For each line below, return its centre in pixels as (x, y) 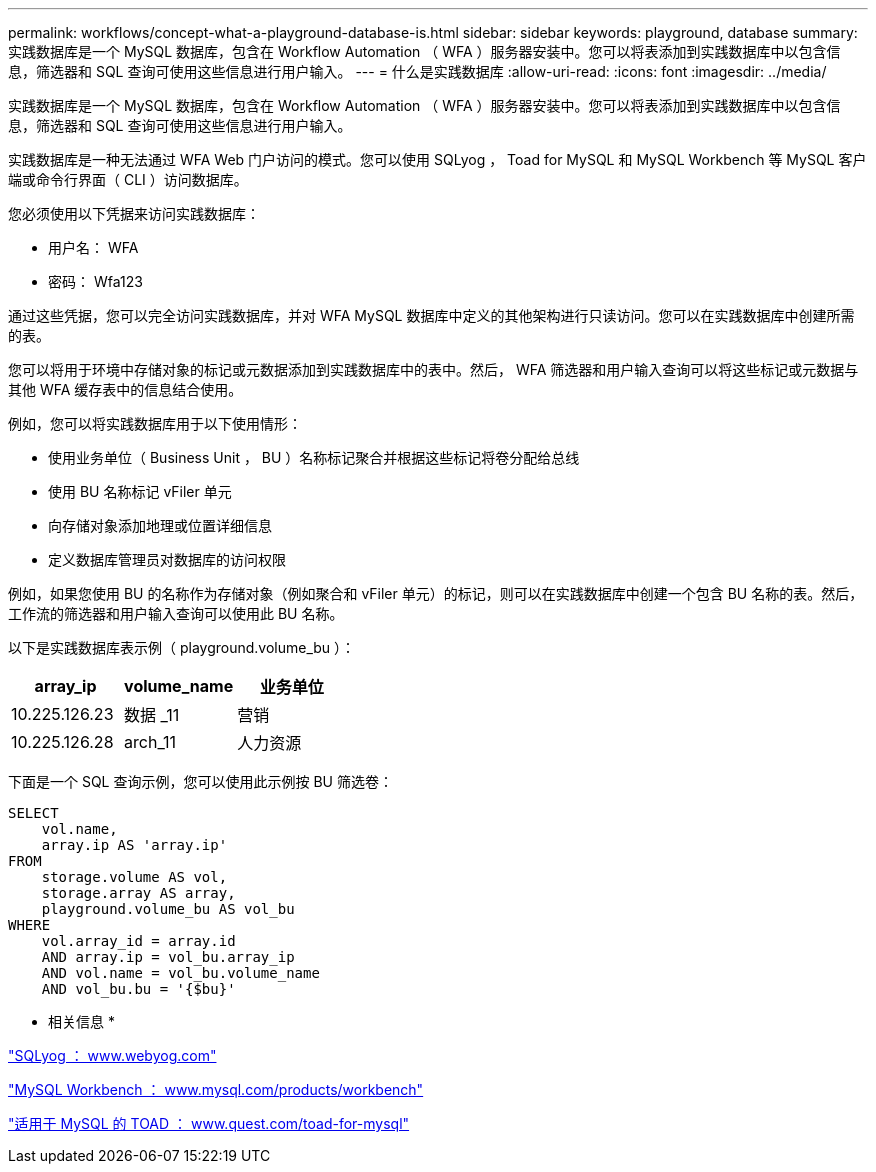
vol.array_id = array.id (138, 941)
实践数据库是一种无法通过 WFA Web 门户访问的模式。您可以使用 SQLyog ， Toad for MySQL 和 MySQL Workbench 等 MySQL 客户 (437, 159)
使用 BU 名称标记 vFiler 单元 (140, 491)
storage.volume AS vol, (134, 877)
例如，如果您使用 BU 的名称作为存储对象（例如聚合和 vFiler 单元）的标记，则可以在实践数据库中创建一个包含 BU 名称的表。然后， (436, 593)
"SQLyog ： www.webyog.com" (112, 1055)
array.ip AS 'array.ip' (134, 845)
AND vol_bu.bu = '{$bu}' (138, 989)
